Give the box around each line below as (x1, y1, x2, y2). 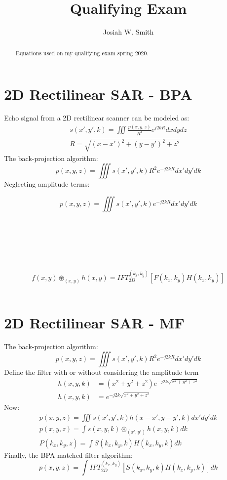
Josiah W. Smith (103, 27, 154, 37)
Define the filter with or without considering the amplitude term (4, 367, 199, 377)
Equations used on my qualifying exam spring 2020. (15, 48, 149, 57)
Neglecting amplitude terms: (4, 179, 90, 189)
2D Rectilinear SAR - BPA (4, 84, 192, 104)
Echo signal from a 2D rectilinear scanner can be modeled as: (4, 113, 189, 123)
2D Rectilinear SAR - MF (4, 312, 185, 332)
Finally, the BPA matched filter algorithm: (4, 449, 133, 460)
